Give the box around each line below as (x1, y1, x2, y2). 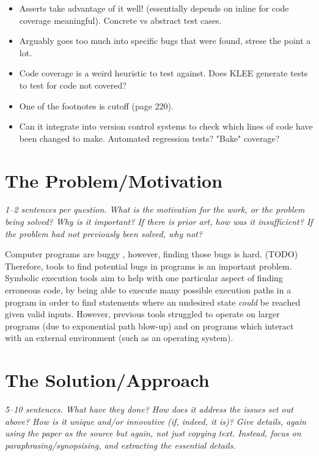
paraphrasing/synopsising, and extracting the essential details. (5, 438, 236, 451)
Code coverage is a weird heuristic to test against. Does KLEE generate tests (19, 67, 308, 79)
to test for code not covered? (19, 78, 127, 91)
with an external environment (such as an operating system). (5, 331, 233, 344)
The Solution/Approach (5, 367, 210, 392)
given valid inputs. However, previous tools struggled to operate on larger (5, 307, 280, 320)
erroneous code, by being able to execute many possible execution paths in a (5, 284, 291, 296)
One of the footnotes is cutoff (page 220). (19, 99, 174, 112)
